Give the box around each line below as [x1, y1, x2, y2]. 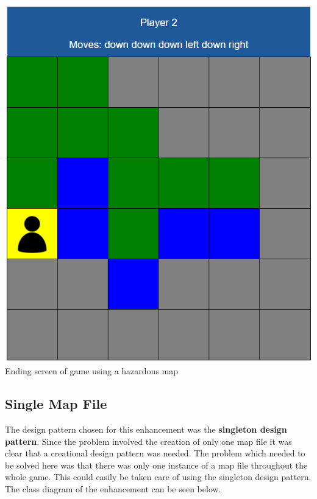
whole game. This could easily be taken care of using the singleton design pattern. [5, 470, 312, 483]
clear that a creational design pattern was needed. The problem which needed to [5, 447, 305, 459]
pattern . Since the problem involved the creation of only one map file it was [5, 434, 292, 447]
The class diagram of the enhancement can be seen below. [5, 482, 221, 495]
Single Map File [5, 394, 107, 413]
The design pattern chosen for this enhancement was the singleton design [5, 423, 287, 435]
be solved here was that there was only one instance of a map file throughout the [5, 458, 308, 471]
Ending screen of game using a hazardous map [5, 365, 179, 377]
